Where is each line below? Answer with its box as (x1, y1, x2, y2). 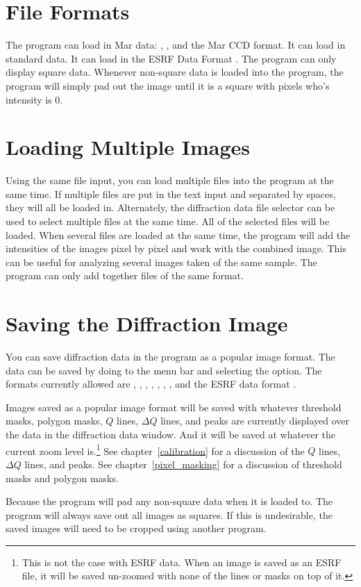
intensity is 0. (6, 92, 63, 106)
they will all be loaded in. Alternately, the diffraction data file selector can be (6, 200, 335, 215)
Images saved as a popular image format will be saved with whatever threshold (6, 399, 342, 414)
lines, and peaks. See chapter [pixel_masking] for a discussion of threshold (24, 456, 342, 471)
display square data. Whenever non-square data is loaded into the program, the (6, 65, 344, 79)
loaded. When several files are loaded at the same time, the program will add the (6, 227, 351, 242)
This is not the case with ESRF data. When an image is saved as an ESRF (22, 554, 342, 569)
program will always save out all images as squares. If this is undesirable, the (6, 507, 333, 522)
